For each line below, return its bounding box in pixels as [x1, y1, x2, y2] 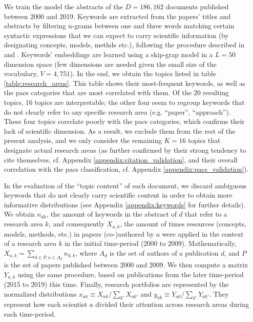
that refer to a [185, 209, 228, 219]
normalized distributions [4, 288, 77, 299]
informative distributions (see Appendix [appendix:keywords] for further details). [4, 199, 246, 209]
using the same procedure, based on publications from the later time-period [18, 269, 244, 279]
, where [75, 247, 97, 258]
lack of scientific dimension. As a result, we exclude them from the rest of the [4, 125, 235, 136]
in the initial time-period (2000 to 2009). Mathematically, [64, 238, 237, 248]
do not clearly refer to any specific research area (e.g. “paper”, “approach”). [4, 106, 231, 117]
